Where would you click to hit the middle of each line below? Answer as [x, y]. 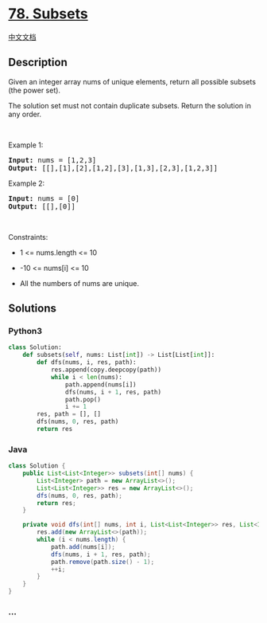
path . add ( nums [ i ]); [83, 547]
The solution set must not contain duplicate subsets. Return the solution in [130, 105]
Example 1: [26, 145]
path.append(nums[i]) [101, 384]
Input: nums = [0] [44, 198]
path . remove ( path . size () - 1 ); [103, 562]
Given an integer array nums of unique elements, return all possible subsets [132, 81]
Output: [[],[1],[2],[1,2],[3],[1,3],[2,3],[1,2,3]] [113, 168]
